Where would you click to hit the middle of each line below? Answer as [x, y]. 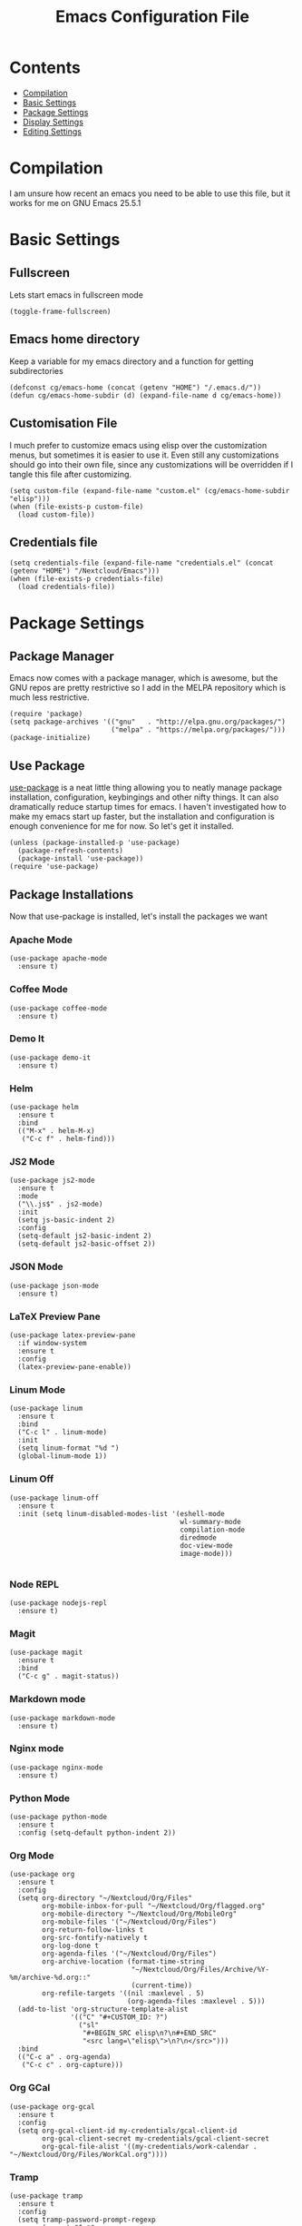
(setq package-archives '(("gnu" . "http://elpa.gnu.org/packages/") [147, 722]
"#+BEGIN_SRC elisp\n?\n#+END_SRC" [150, 2034]
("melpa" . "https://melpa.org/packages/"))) [198, 730]
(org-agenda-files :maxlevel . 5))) [196, 2002]
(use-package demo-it [50, 1058]
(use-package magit [46, 1653]
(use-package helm [44, 1108]
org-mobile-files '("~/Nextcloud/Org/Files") [130, 1922]
